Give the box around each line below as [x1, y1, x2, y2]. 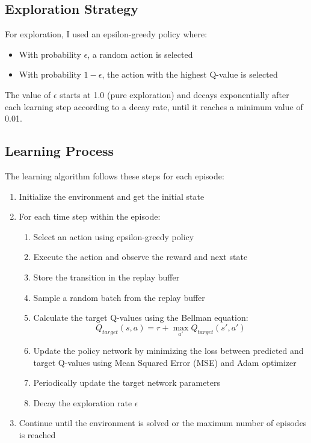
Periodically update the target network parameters [33, 376, 221, 389]
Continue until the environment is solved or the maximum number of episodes [19, 417, 307, 429]
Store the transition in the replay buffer [33, 270, 180, 283]
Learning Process [5, 141, 114, 160]
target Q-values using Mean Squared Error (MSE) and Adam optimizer [33, 356, 297, 368]
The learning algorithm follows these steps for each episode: [5, 169, 224, 182]
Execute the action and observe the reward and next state [33, 250, 248, 263]
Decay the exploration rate [33, 396, 132, 409]
